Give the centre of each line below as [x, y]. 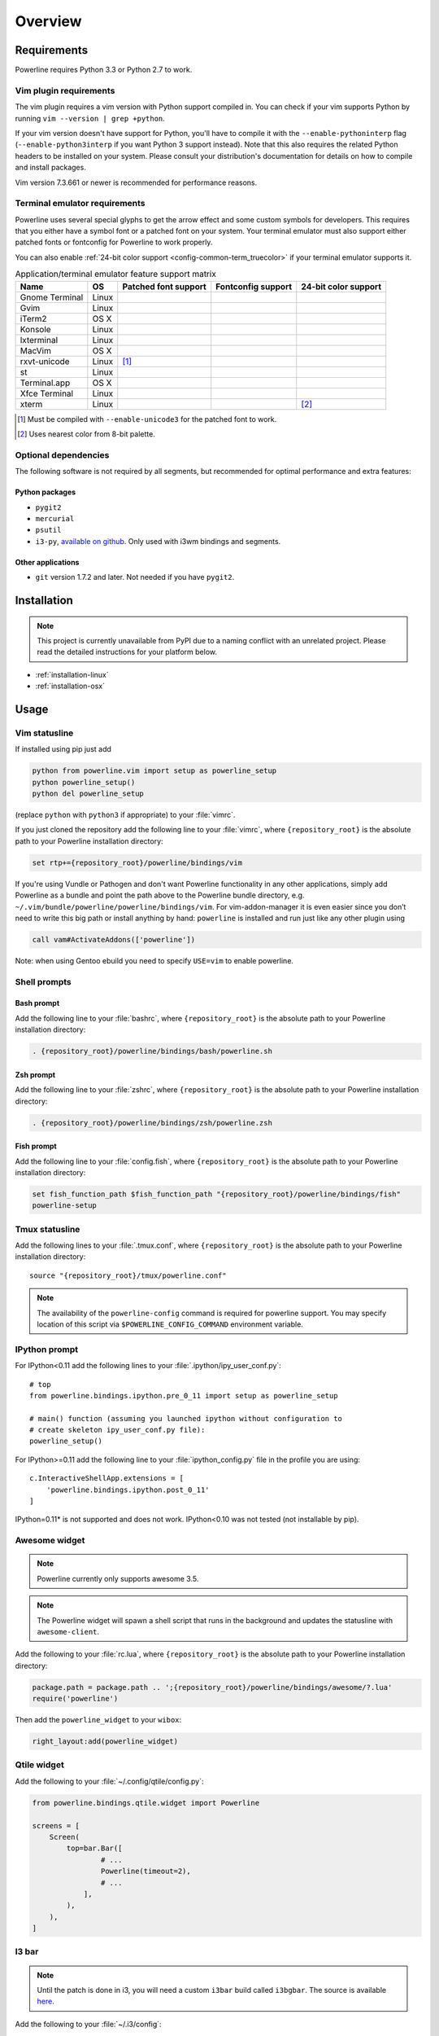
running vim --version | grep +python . [90, 118]
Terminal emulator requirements [80, 204]
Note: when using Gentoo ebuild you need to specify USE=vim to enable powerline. [154, 960]
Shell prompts [43, 981]
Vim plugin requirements [65, 90]
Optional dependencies [62, 454]
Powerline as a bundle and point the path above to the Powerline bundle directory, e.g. [160, 895]
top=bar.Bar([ [94, 1848]
